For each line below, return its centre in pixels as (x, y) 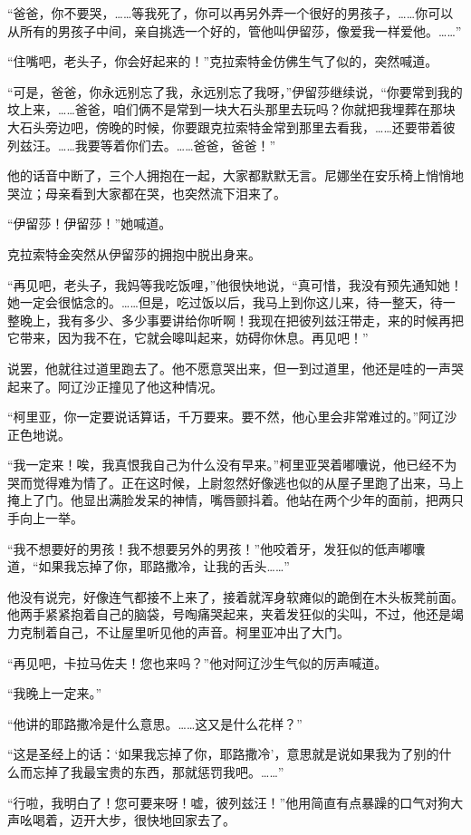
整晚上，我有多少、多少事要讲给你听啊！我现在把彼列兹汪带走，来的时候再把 (235, 320)
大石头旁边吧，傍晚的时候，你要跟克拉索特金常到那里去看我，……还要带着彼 (231, 126)
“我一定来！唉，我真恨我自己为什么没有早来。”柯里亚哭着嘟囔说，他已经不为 (232, 465)
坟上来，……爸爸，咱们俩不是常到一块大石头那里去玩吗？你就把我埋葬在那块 (231, 109)
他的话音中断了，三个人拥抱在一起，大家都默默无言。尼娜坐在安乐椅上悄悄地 (235, 175)
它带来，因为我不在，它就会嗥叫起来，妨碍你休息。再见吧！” (188, 338)
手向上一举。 (45, 518)
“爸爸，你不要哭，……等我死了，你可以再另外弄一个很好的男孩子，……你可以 (231, 13)
